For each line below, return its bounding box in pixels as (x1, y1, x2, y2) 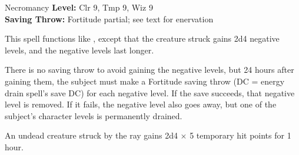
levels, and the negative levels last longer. (5, 43, 154, 56)
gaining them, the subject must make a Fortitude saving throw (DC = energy (5, 75, 285, 87)
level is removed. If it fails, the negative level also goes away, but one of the (5, 98, 277, 110)
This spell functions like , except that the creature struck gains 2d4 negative (5, 32, 280, 45)
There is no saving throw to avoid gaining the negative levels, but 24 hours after (5, 63, 294, 76)
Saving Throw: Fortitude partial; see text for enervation (5, 12, 214, 25)
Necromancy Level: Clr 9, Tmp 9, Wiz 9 (5, 1, 153, 13)
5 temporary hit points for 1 (190, 129, 291, 141)
